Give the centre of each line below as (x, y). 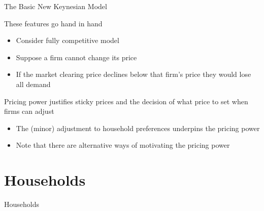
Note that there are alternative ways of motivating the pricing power (123, 145)
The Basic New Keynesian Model (56, 6)
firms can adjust (29, 111)
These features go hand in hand (53, 23)
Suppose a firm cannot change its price (76, 57)
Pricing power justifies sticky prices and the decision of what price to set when (126, 101)
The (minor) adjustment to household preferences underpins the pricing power (138, 128)
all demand (33, 84)
